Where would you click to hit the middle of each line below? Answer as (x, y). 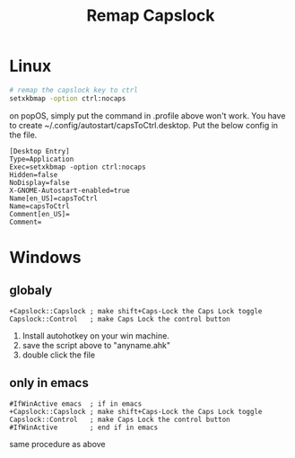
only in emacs (49, 383)
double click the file (59, 355)
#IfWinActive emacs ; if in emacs (76, 404)
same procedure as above (57, 444)
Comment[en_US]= (39, 214)
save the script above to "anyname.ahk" (96, 345)
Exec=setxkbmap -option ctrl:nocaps (78, 167)
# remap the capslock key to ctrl (74, 90)
